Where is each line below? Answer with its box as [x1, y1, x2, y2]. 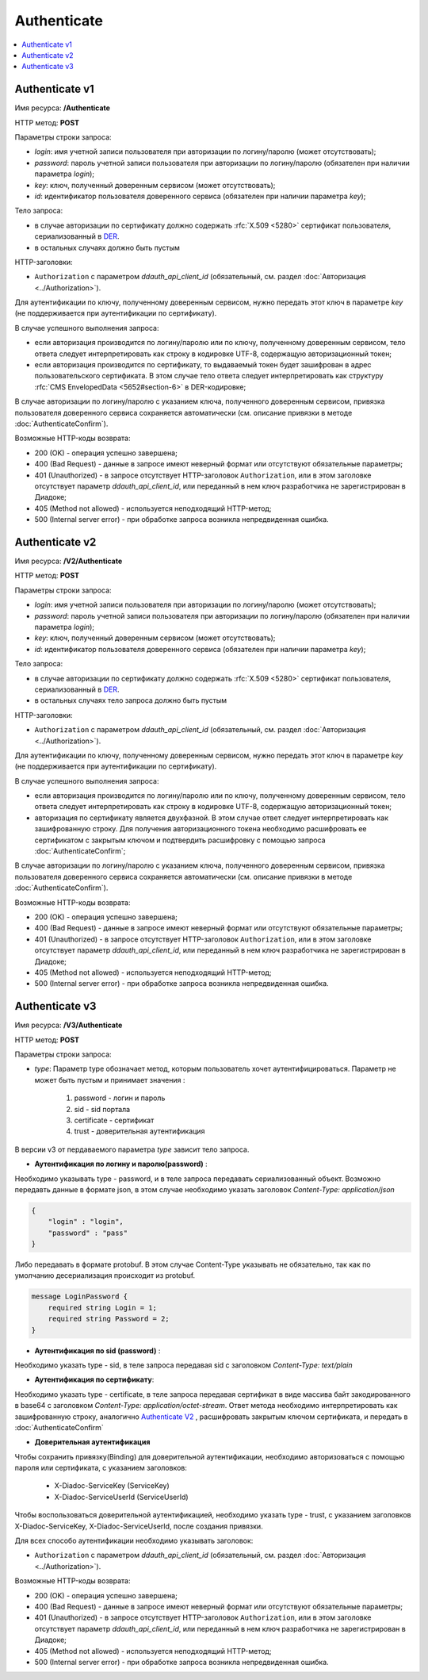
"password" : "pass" [48, 1228, 128, 1237]
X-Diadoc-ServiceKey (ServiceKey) [54, 1481, 170, 1490]
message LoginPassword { [31, 1292, 128, 1301]
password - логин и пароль [74, 1093, 166, 1103]
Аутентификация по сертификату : [34, 1375, 155, 1384]
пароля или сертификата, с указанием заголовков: [14, 1463, 188, 1473]
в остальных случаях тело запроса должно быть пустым [34, 696, 227, 705]
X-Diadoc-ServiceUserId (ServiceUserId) [54, 1492, 189, 1502]
